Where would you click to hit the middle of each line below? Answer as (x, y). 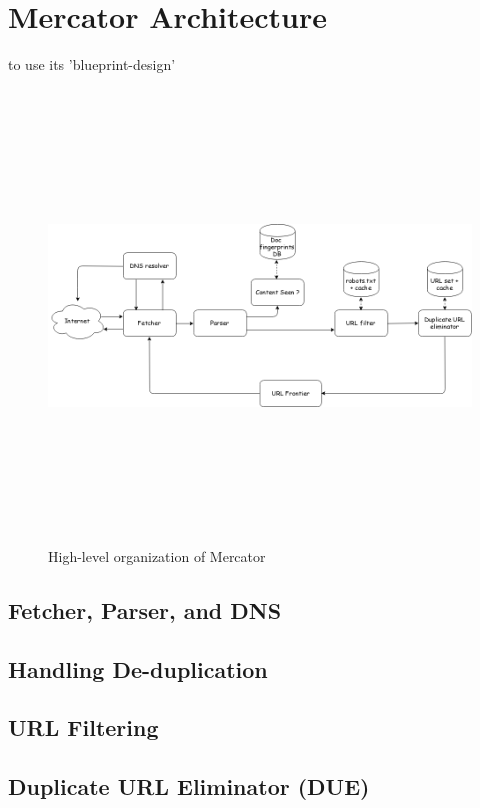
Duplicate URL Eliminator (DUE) (189, 786)
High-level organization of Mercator (157, 555)
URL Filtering (83, 727)
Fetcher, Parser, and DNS (145, 609)
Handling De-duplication (138, 668)
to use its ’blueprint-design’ (92, 64)
